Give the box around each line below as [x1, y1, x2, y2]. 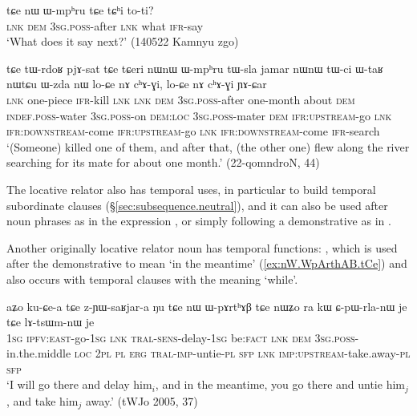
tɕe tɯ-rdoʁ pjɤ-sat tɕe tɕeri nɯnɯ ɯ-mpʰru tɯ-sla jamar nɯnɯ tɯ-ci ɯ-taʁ [6, 59, 383, 76]
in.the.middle [6, 345, 71, 361]
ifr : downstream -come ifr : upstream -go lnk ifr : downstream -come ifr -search [6, 123, 380, 139]
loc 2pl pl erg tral [74, 345, 173, 361]
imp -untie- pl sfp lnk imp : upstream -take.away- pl [176, 345, 411, 361]
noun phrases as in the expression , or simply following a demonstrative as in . [6, 212, 391, 229]
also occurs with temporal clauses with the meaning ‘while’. [6, 270, 298, 287]
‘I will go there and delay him [6, 376, 152, 393]
